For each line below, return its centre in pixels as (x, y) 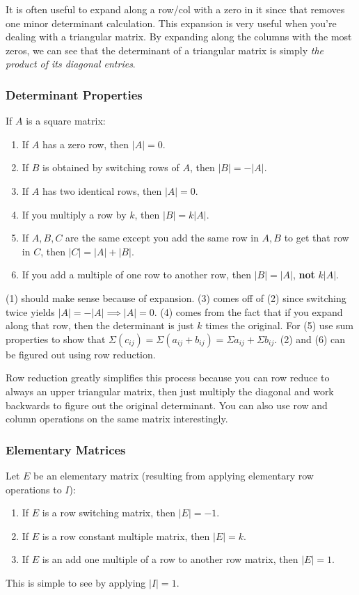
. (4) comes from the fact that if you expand (248, 311)
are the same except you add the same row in (162, 238)
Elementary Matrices (66, 449)
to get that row (317, 238)
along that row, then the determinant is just (100, 325)
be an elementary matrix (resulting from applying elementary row (174, 475)
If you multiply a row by (74, 214)
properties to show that (56, 339)
